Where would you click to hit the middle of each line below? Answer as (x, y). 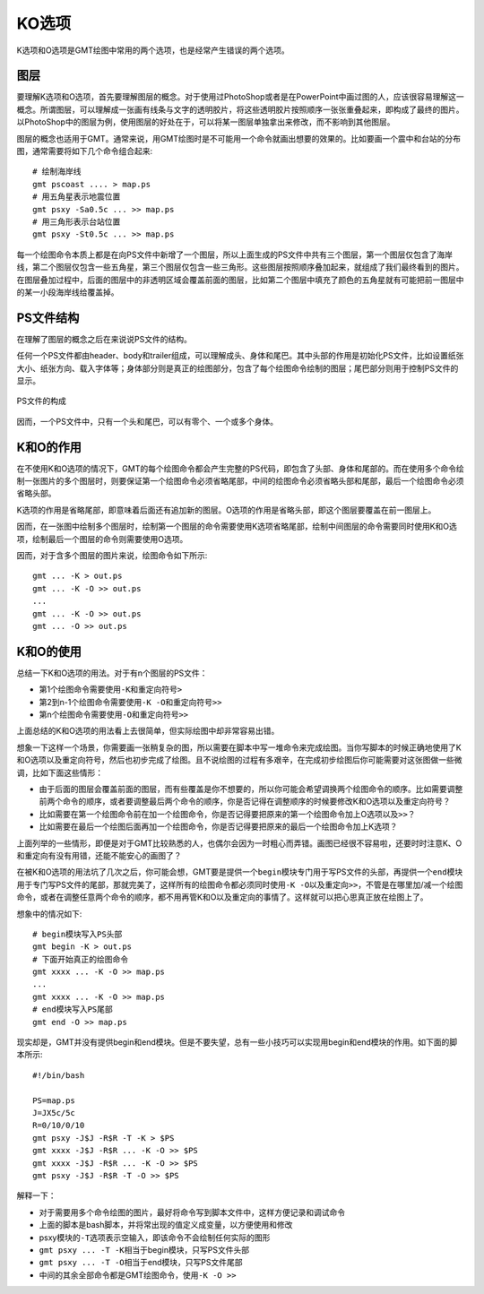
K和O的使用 (49, 651)
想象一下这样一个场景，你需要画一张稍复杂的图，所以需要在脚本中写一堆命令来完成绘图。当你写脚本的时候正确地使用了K (239, 747)
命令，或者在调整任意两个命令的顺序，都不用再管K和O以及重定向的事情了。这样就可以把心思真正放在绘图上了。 (223, 897)
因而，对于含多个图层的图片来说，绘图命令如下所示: (112, 556)
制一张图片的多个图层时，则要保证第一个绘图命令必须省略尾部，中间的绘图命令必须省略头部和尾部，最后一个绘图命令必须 (240, 481)
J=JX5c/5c (54, 1113)
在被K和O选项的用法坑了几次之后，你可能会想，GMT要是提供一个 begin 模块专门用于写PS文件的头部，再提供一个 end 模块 (240, 872)
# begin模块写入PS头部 (78, 934)
